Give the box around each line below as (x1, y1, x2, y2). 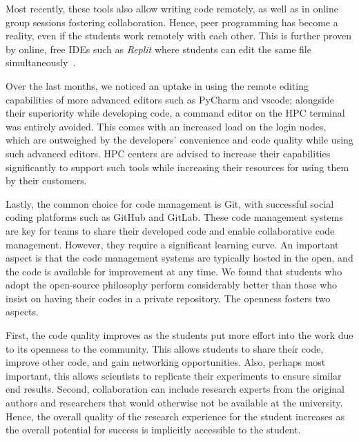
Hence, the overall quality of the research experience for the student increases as (6, 409, 345, 423)
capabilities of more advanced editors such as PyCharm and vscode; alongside (6, 92, 334, 106)
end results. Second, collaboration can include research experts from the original (6, 382, 345, 396)
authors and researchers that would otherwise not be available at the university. (6, 395, 343, 410)
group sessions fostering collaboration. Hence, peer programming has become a (6, 14, 338, 29)
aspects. (6, 304, 39, 319)
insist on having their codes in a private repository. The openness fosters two (6, 291, 331, 305)
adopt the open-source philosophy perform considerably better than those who (6, 277, 338, 292)
